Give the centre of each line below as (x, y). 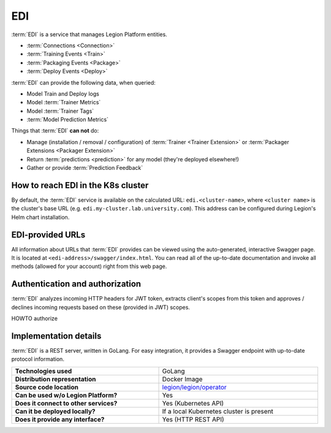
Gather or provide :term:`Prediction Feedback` (85, 168)
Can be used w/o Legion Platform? (66, 395)
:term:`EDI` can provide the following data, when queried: (83, 82)
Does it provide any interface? (60, 419)
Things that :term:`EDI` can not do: (55, 131)
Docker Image (182, 379)
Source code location (47, 387)
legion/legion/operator (194, 387)
